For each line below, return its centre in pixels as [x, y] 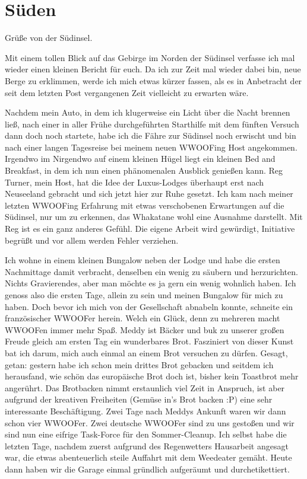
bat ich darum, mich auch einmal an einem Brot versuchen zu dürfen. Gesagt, [146, 352]
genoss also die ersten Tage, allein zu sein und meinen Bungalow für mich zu [144, 295]
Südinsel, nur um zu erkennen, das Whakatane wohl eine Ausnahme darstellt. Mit [154, 217]
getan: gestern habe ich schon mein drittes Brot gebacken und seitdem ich [139, 364]
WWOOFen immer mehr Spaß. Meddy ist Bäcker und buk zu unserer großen [145, 329]
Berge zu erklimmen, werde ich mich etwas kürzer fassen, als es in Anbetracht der [153, 80]
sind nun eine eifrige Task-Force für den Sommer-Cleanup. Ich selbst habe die [146, 434]
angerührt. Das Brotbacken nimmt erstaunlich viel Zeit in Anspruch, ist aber [145, 387]
